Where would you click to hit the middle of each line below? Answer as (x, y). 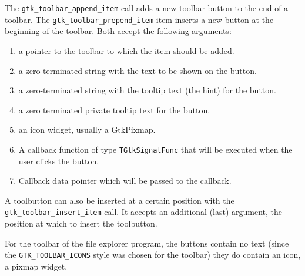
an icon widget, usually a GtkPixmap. (87, 129)
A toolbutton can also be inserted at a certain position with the (120, 200)
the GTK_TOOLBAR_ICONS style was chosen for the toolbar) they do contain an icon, (153, 255)
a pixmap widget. (36, 266)
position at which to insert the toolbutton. (81, 223)
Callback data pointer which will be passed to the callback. (125, 181)
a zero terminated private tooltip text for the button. (114, 110)
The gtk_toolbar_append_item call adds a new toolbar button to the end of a (147, 8)
